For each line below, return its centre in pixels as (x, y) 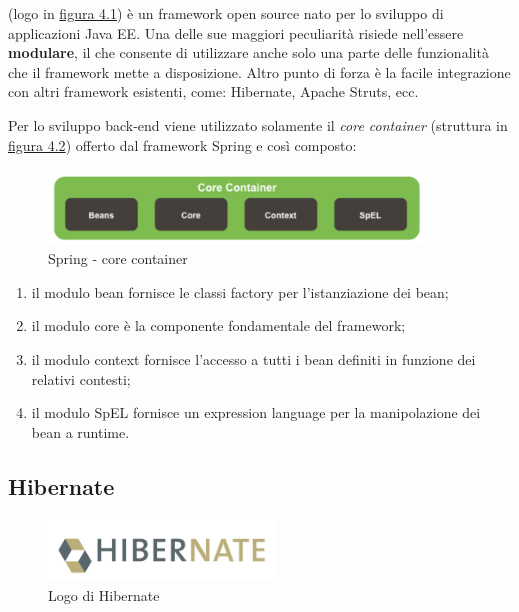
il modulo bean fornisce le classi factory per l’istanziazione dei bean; (240, 291)
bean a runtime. (80, 431)
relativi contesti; (81, 378)
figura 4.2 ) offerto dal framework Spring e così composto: (182, 144)
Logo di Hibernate (104, 595)
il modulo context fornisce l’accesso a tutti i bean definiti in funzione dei (253, 358)
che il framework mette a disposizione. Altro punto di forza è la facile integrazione (259, 71)
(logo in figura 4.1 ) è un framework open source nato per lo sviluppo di (226, 13)
